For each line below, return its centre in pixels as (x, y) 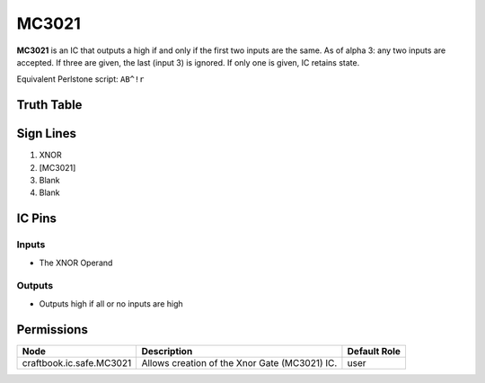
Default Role (374, 351)
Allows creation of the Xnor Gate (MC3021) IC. (239, 362)
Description (167, 351)
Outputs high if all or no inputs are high (111, 303)
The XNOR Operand (76, 263)
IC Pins (37, 219)
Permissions (53, 330)
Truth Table (49, 105)
